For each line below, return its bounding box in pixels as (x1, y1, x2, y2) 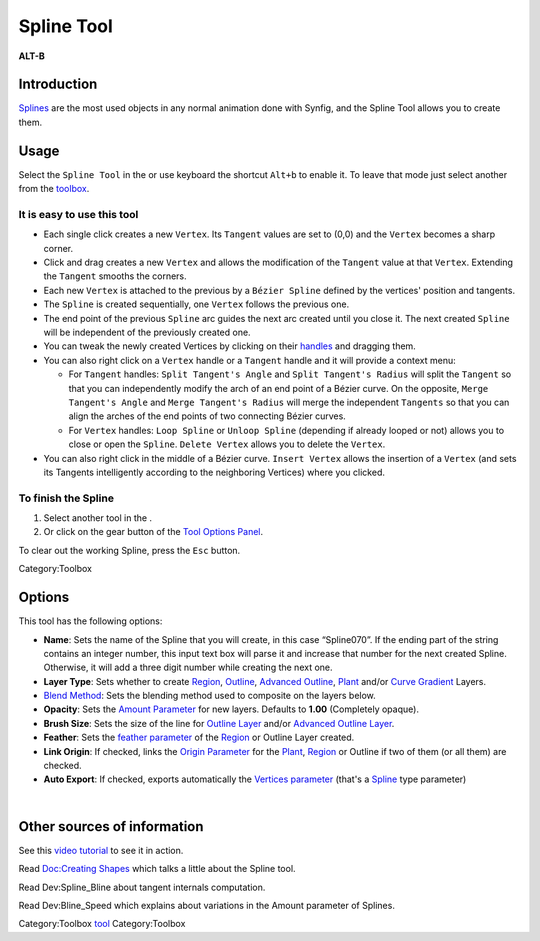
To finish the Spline (18, 491, 115, 505)
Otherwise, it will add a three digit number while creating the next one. (43, 661, 334, 674)
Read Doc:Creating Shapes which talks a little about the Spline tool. (18, 863, 296, 875)
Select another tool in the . (43, 512, 153, 524)
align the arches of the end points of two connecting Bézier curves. (68, 410, 347, 422)
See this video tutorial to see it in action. (18, 844, 184, 856)
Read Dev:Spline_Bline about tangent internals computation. (18, 881, 266, 893)
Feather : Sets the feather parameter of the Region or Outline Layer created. (43, 731, 355, 744)
